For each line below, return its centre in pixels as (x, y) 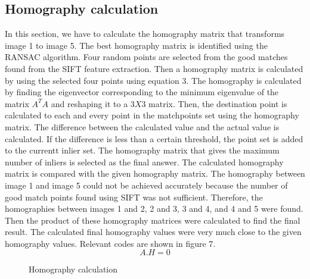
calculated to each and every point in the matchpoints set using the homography (152, 115)
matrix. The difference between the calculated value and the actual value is (142, 126)
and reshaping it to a (89, 103)
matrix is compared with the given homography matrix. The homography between (155, 173)
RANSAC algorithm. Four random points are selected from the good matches (146, 57)
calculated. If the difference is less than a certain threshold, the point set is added (154, 138)
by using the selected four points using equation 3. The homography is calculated (153, 80)
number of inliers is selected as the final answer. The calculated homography (144, 162)
